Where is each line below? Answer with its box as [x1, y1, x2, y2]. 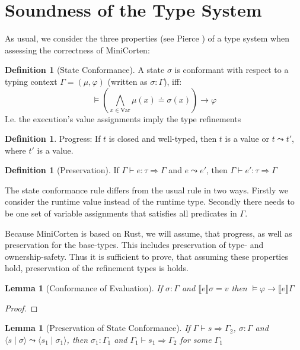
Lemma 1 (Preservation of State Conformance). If [5, 322, 190, 334]
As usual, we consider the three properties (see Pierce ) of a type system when [5, 32, 289, 44]
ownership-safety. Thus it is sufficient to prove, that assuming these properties [5, 250, 288, 262]
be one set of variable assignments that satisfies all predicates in [5, 207, 237, 219]
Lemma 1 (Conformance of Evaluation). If [5, 282, 163, 294]
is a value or [225, 132, 269, 145]
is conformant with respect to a [174, 63, 289, 76]
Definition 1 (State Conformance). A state [5, 63, 165, 76]
